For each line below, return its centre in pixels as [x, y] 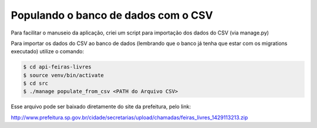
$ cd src [36, 84]
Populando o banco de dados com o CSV [112, 15]
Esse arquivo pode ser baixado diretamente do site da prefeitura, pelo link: [101, 107]
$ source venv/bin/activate [63, 75]
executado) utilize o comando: [48, 51]
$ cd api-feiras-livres [58, 67]
